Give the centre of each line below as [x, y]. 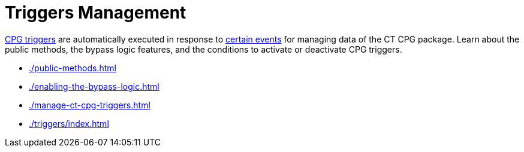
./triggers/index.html [69, 123]
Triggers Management [96, 13]
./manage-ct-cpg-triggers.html [90, 105]
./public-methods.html [73, 68]
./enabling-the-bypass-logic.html [94, 86]
